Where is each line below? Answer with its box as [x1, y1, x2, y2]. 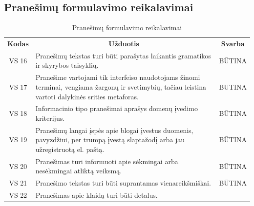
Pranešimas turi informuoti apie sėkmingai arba [35, 156, 178, 166]
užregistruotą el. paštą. [35, 144, 105, 154]
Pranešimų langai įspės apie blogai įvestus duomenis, [35, 125, 193, 135]
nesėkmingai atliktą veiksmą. [35, 166, 122, 176]
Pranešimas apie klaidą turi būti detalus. [35, 190, 158, 200]
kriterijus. [35, 112, 65, 123]
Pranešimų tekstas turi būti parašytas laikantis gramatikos [35, 50, 211, 60]
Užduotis [108, 38, 139, 49]
